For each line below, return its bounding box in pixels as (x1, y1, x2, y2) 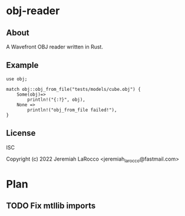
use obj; (6, 76, 28, 82)
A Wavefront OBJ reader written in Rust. (6, 43, 103, 50)
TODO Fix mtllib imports (6, 201, 96, 211)
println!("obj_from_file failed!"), (27, 107, 117, 113)
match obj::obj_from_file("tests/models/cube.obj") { (6, 86, 141, 92)
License (6, 128, 36, 138)
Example (6, 60, 39, 70)
